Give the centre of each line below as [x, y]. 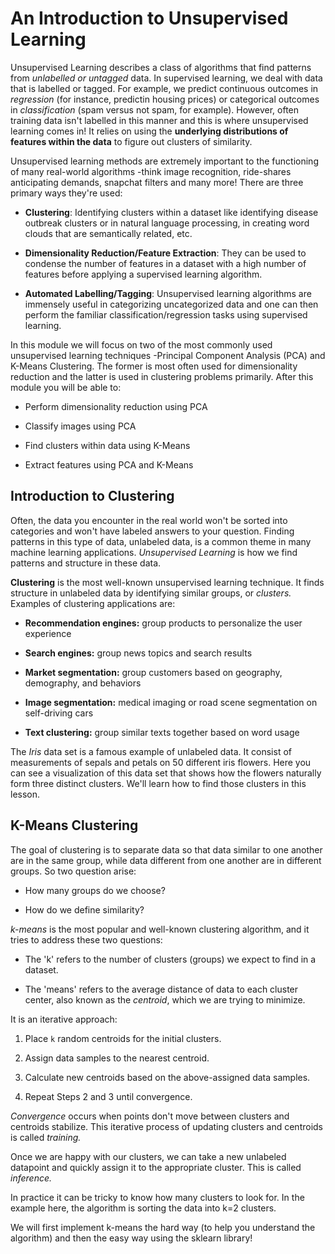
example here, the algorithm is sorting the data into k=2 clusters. [143, 1208]
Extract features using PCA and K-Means [109, 464]
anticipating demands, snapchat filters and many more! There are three [157, 182]
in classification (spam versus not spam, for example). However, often [155, 109]
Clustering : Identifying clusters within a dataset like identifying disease [171, 212]
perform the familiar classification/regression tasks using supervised [166, 314]
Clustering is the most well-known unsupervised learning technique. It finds [167, 582]
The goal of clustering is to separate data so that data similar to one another [166, 849]
